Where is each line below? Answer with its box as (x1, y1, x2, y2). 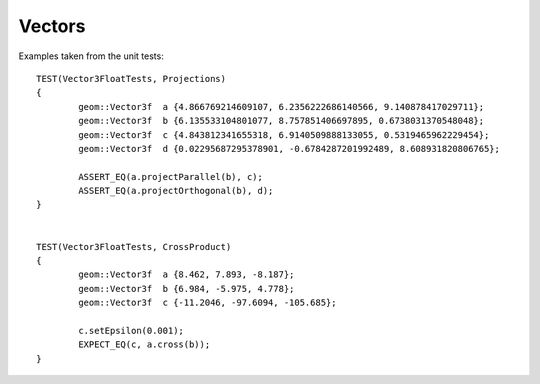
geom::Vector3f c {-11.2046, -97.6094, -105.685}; (78, 297, 337, 309)
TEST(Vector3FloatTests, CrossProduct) (36, 241, 232, 252)
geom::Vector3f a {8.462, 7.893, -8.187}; (78, 269, 295, 280)
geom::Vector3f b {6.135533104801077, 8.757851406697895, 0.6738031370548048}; (78, 115, 485, 127)
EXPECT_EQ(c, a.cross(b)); (78, 339, 211, 350)
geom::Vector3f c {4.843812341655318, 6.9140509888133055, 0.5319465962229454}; (78, 129, 490, 140)
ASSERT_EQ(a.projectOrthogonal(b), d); (78, 185, 274, 197)
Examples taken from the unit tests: (18, 50, 164, 62)
